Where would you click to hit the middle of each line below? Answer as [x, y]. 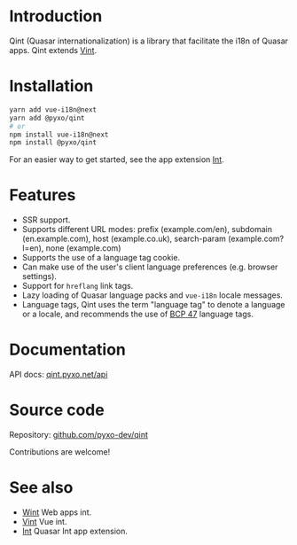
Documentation [68, 350]
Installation [51, 86]
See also [41, 488]
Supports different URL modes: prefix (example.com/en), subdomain [147, 230]
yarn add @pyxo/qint [47, 118]
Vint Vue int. [44, 522]
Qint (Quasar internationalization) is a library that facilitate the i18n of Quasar [149, 41]
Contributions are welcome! [60, 452]
